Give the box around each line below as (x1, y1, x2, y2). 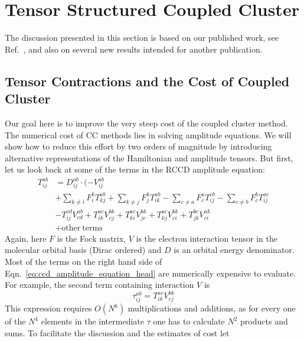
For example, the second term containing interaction (5, 278, 194, 291)
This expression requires (5, 302, 92, 314)
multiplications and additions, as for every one (128, 302, 296, 314)
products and (240, 315, 288, 327)
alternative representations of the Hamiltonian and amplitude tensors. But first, (5, 151, 293, 164)
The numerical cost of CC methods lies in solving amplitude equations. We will (5, 128, 292, 141)
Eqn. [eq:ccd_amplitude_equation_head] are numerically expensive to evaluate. (5, 267, 296, 279)
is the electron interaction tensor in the (136, 232, 277, 244)
